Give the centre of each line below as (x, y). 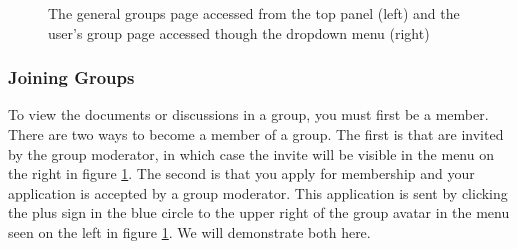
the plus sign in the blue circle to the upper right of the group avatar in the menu (259, 212)
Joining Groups (71, 77)
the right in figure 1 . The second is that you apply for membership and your (241, 173)
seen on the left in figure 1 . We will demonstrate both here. (189, 231)
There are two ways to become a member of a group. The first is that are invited (256, 134)
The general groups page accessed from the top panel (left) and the (254, 13)
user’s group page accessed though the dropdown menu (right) (239, 32)
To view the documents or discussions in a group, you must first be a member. (248, 114)
